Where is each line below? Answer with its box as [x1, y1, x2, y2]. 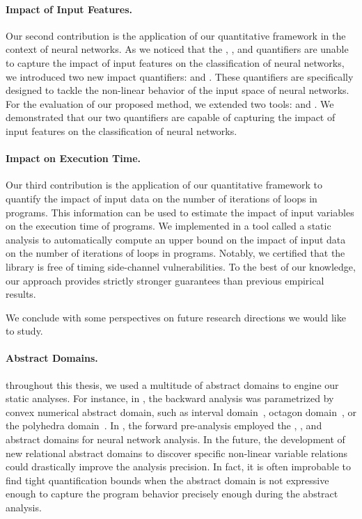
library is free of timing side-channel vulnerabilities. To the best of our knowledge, [6, 259, 356, 273]
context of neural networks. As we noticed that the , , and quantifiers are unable [6, 42, 349, 56]
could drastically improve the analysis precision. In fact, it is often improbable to [6, 459, 352, 474]
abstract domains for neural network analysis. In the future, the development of [6, 432, 345, 447]
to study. [6, 324, 43, 338]
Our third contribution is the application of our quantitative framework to [6, 177, 322, 192]
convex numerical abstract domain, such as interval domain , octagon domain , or [6, 404, 356, 419]
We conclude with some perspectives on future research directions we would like [6, 310, 346, 324]
